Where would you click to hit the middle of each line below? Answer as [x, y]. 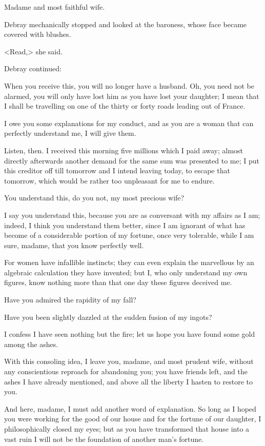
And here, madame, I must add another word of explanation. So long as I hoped [130, 408]
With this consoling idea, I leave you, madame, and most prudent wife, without [129, 361]
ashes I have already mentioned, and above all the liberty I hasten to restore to [128, 381]
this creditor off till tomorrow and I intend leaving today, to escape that [117, 170]
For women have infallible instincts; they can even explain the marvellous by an [129, 262]
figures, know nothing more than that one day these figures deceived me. [118, 282]
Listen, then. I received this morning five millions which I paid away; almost [124, 150]
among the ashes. [31, 344]
